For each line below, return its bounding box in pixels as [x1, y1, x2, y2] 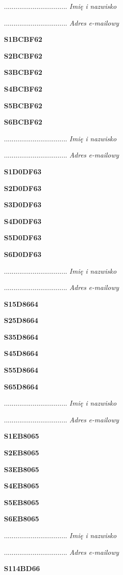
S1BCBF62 [4, 34, 42, 44]
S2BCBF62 [4, 50, 42, 61]
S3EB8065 [4, 464, 39, 474]
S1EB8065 [4, 431, 39, 441]
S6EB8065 [4, 513, 39, 524]
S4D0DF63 [4, 216, 41, 226]
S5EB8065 [4, 497, 39, 507]
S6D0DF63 [4, 249, 41, 259]
